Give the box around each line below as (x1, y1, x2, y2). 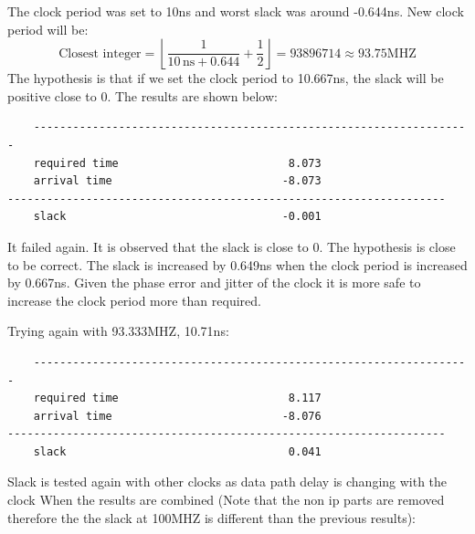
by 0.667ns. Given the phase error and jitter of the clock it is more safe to (7, 273, 421, 292)
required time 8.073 (33, 156, 322, 170)
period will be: (7, 19, 89, 38)
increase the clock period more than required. (7, 290, 261, 309)
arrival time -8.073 (33, 174, 322, 188)
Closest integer (58, 47, 142, 60)
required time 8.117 (33, 392, 322, 405)
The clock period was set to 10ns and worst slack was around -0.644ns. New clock (7, 2, 464, 20)
